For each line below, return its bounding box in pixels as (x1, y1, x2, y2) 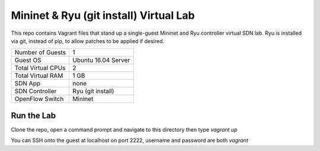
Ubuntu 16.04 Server (72, 56, 130, 64)
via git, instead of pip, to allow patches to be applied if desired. (11, 37, 165, 44)
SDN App (14, 80, 41, 88)
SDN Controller (14, 87, 57, 96)
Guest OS (14, 56, 41, 64)
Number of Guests (14, 48, 66, 57)
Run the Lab (11, 110, 56, 120)
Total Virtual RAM (14, 71, 63, 80)
